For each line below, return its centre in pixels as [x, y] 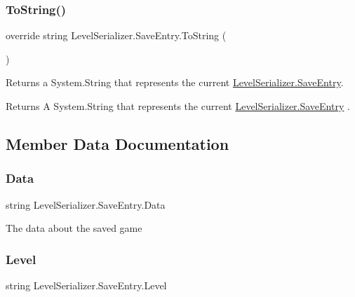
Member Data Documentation [118, 143]
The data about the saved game [74, 228]
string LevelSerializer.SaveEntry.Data [86, 204]
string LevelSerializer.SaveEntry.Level [86, 285]
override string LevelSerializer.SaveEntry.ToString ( [116, 35]
